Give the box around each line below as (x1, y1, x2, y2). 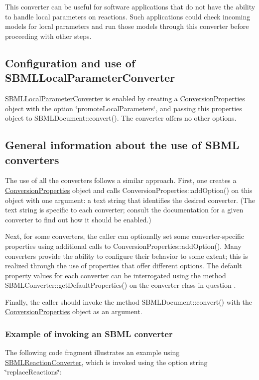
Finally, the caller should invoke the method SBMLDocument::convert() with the (5, 296, 253, 307)
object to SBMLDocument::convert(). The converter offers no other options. (5, 113, 237, 123)
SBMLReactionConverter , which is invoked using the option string (5, 357, 208, 367)
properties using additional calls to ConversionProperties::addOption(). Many (5, 240, 242, 251)
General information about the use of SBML (5, 137, 240, 153)
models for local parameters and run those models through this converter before (5, 21, 249, 31)
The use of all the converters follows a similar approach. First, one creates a (5, 175, 237, 186)
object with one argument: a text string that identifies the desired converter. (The (5, 194, 256, 205)
